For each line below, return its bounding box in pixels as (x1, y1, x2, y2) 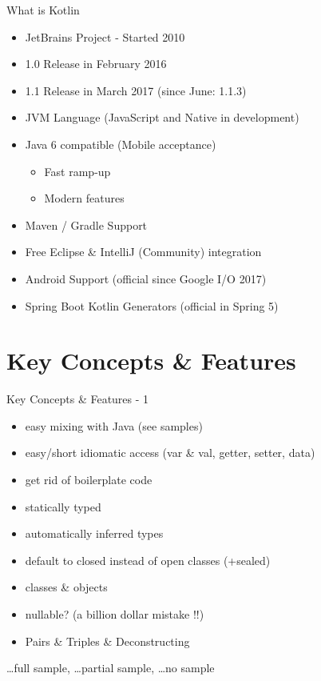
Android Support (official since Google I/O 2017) (25, 270, 267, 286)
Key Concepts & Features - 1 (6, 391, 149, 407)
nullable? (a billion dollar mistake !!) (25, 606, 204, 622)
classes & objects (25, 579, 108, 595)
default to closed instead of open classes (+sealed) (25, 551, 271, 568)
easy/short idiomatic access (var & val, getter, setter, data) (25, 444, 315, 461)
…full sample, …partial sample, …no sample (6, 659, 215, 676)
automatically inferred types (25, 525, 164, 542)
